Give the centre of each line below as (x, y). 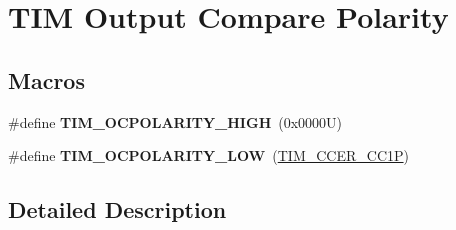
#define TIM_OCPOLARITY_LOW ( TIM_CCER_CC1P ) (208, 155)
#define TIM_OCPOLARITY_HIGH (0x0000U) (175, 121)
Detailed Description (117, 209)
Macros (46, 79)
